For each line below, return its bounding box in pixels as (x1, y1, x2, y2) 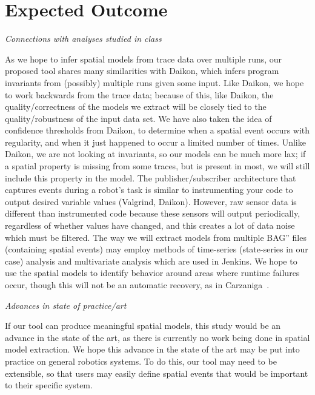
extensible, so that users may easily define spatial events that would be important (5, 366, 308, 379)
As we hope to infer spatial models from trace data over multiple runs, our (5, 52, 282, 65)
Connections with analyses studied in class (5, 32, 162, 45)
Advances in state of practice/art (5, 299, 127, 311)
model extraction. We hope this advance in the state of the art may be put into (5, 343, 300, 356)
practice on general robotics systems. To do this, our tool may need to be (5, 354, 277, 367)
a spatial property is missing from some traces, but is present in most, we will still (5, 160, 310, 172)
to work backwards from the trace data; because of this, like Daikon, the (5, 88, 274, 101)
